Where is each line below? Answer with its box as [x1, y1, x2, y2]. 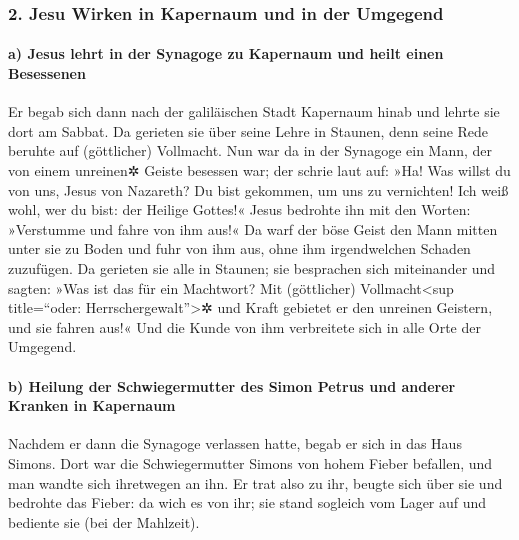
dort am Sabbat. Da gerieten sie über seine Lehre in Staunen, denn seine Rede [8, 120, 489, 141]
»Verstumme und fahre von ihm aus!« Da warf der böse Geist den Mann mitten [8, 218, 498, 239]
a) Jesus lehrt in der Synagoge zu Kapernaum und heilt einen [8, 43, 444, 64]
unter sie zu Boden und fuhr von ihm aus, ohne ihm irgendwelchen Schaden [8, 238, 471, 259]
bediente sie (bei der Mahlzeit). [8, 511, 200, 532]
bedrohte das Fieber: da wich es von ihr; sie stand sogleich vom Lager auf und [8, 492, 487, 513]
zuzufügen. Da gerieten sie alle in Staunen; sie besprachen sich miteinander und [8, 257, 496, 278]
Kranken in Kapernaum [8, 395, 176, 416]
